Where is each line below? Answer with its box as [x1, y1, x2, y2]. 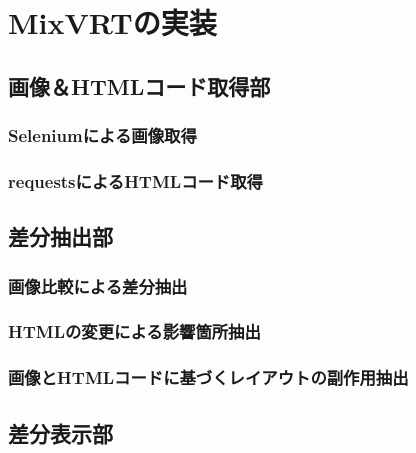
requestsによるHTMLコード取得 [8, 168, 263, 193]
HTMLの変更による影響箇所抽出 [8, 319, 261, 344]
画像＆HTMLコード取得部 [8, 70, 271, 101]
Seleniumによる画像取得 [8, 123, 197, 148]
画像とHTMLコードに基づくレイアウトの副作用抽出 [8, 365, 409, 390]
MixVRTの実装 [8, 2, 217, 43]
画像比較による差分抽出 [8, 273, 188, 298]
